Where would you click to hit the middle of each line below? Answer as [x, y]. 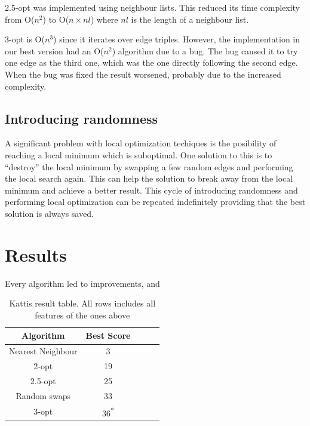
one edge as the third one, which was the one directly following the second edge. [151, 62]
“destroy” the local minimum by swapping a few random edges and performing [149, 166]
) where [104, 19]
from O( [20, 19]
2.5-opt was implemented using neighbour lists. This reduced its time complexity [153, 7]
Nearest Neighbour [43, 351]
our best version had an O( [54, 50]
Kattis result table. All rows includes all [82, 303]
